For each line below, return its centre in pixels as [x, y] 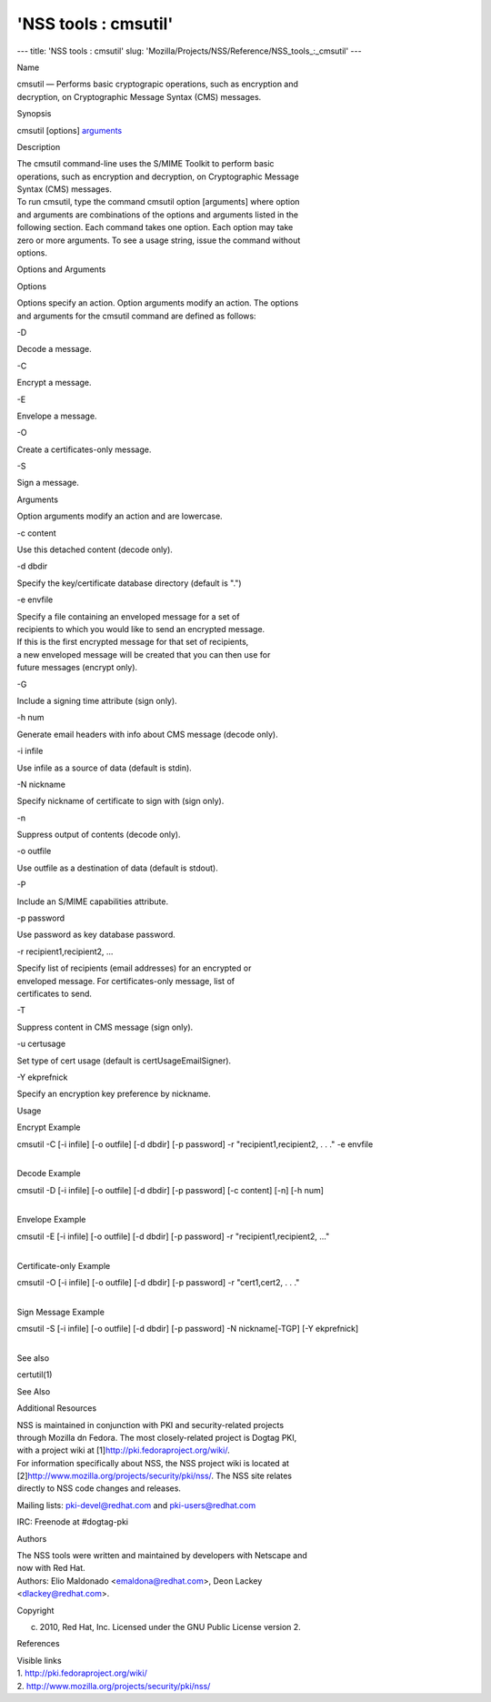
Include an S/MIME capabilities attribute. [92, 901]
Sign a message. [48, 483]
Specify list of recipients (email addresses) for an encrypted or [134, 968]
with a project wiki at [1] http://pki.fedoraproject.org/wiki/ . [124, 1450]
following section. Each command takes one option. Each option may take [155, 227]
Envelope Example [51, 1220]
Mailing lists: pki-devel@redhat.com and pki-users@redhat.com [136, 1505]
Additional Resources [57, 1408]
